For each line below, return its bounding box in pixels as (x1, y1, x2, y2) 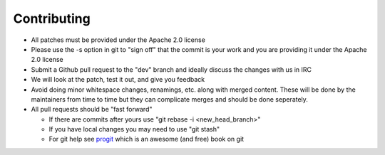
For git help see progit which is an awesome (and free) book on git (48, 135, 245, 144)
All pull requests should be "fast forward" (31, 105, 153, 114)
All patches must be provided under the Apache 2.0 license (31, 36, 206, 44)
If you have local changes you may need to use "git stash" (48, 125, 220, 134)
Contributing (13, 11, 91, 26)
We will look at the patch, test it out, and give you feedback (31, 75, 205, 84)
